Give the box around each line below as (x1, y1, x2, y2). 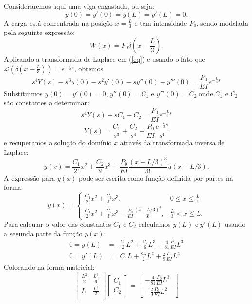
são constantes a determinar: (4, 98, 89, 108)
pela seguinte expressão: (4, 27, 75, 37)
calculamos (138, 219, 171, 229)
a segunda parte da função (4, 228, 83, 238)
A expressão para (4, 172, 55, 183)
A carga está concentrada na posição (4, 17, 113, 28)
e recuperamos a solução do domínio (4, 137, 112, 147)
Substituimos (4, 88, 43, 98)
